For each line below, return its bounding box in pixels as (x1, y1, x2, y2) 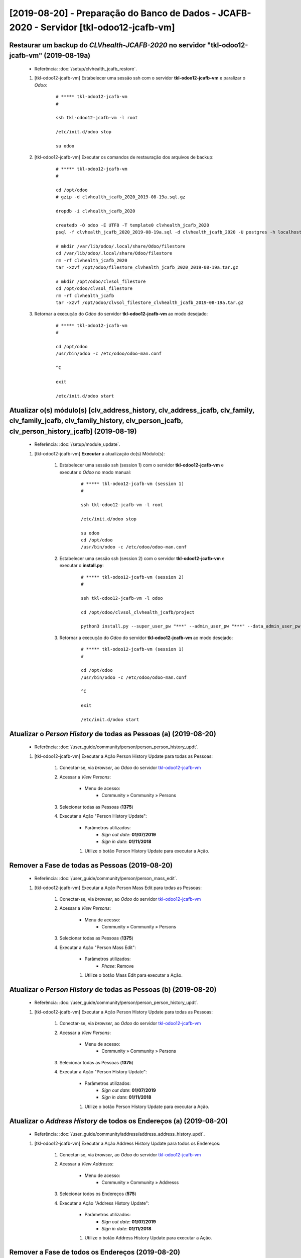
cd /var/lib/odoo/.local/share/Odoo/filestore (56, 251, 173, 256)
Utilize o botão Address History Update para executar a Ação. (84, 1235, 212, 1241)
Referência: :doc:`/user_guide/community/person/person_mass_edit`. (34, 876, 178, 882)
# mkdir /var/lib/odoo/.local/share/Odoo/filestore (56, 243, 186, 249)
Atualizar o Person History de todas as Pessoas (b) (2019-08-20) (9, 985, 217, 994)
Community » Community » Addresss (101, 1180, 179, 1186)
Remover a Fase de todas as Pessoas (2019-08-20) (9, 861, 173, 870)
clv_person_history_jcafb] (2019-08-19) (9, 427, 137, 435)
